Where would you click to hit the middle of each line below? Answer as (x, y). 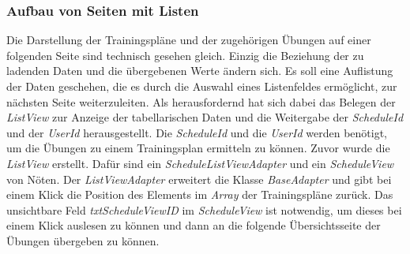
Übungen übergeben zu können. (83, 240)
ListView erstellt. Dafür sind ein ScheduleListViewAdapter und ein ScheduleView (200, 163)
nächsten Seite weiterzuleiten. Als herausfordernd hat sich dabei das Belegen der (201, 101)
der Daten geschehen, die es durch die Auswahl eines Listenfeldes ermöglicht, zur (202, 86)
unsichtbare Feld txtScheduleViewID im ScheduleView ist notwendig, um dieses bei (204, 209)
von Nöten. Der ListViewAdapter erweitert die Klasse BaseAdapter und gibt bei (199, 179)
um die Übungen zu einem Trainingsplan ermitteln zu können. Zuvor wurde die (198, 148)
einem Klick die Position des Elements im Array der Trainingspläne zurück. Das (200, 194)
